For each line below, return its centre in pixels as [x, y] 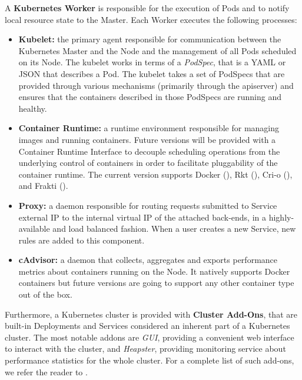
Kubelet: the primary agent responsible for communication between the [150, 39]
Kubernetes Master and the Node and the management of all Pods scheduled [157, 50]
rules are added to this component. [82, 240]
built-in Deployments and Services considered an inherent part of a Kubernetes [147, 326]
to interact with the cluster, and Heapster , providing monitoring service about [145, 349]
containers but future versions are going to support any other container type [156, 283]
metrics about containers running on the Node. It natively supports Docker [154, 271]
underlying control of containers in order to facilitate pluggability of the [148, 163]
